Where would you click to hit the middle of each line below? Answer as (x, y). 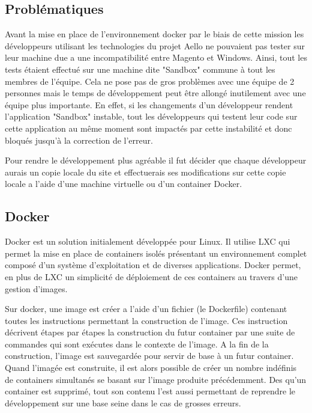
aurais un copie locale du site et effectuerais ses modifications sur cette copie (145, 172)
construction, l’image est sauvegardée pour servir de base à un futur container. (149, 356)
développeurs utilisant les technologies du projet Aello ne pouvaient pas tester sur (155, 45)
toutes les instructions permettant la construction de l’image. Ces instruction (146, 320)
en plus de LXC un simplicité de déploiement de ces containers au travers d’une (151, 276)
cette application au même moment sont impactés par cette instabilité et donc (148, 128)
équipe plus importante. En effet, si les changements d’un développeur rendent (149, 104)
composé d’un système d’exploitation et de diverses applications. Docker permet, (153, 265)
